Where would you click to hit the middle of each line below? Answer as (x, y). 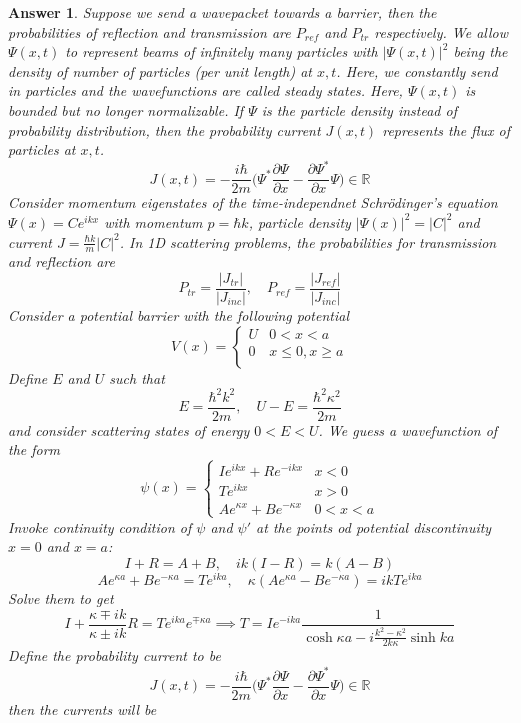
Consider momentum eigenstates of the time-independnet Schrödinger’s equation (253, 202)
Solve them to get (61, 598)
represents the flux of (446, 129)
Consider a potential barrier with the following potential (179, 314)
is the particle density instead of (359, 109)
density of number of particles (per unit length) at (160, 70)
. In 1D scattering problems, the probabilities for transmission (308, 241)
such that (137, 377)
